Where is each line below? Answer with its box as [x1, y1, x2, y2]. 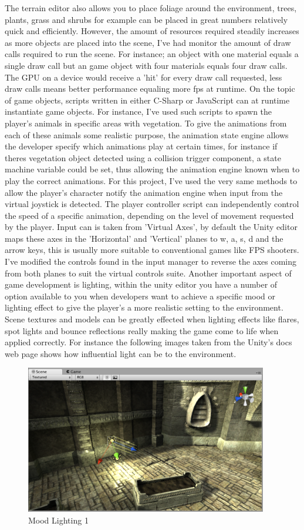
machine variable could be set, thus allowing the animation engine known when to [5, 163, 300, 175]
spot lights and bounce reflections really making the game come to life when [5, 324, 279, 336]
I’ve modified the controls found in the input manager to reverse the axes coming [5, 255, 296, 268]
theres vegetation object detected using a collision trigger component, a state [5, 151, 281, 164]
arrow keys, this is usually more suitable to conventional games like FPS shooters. [5, 244, 299, 256]
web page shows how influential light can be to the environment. [5, 347, 237, 359]
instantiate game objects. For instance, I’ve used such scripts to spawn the [5, 105, 272, 118]
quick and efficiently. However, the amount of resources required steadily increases [5, 25, 299, 37]
